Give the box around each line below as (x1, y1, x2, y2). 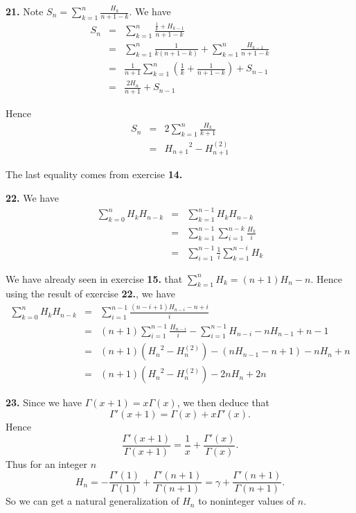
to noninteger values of (198, 494, 295, 508)
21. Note (6, 4, 44, 18)
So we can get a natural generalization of (6, 494, 179, 508)
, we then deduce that (177, 395, 270, 410)
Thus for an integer (6, 456, 87, 471)
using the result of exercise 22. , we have (6, 286, 175, 301)
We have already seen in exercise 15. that (6, 271, 183, 286)
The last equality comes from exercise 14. (6, 167, 183, 182)
